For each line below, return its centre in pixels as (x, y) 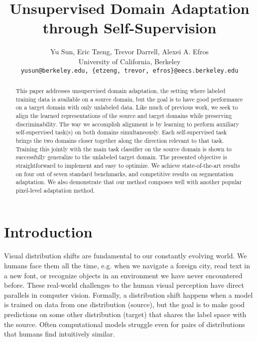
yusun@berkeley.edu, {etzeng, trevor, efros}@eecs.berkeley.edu (129, 70)
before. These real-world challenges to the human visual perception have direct (124, 285)
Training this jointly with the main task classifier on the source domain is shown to (124, 149)
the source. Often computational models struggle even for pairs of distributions (125, 324)
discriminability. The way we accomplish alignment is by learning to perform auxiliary (128, 124)
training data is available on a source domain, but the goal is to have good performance (129, 99)
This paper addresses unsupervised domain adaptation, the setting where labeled (121, 90)
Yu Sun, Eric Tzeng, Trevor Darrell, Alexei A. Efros (129, 52)
